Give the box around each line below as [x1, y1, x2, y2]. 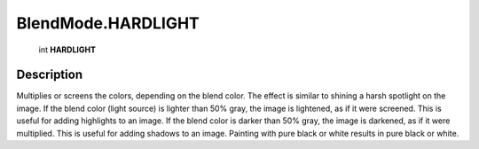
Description [16, 67, 83, 82]
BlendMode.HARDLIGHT [16, 13, 200, 33]
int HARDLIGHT [38, 44, 97, 55]
